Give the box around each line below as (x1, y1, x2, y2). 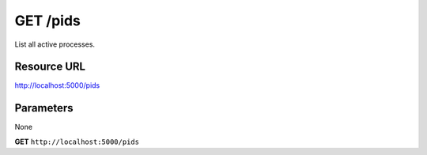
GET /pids (14, 12, 81, 29)
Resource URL (14, 60, 86, 74)
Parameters (14, 101, 74, 115)
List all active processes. (14, 40, 95, 49)
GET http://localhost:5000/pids (14, 137, 140, 146)
